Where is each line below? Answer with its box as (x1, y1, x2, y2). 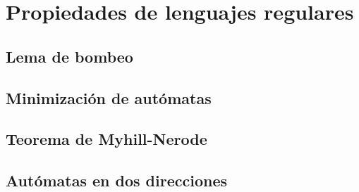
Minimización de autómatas (6, 87, 212, 108)
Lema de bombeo (6, 45, 133, 67)
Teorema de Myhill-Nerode (6, 128, 207, 150)
